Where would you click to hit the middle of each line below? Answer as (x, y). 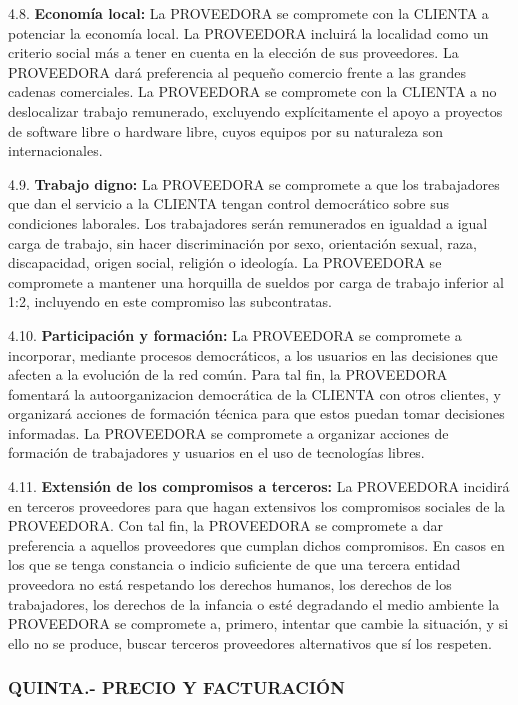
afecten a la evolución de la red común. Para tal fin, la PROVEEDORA (228, 374)
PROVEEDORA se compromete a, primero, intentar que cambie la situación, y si (258, 623)
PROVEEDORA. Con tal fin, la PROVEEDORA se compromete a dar (225, 525)
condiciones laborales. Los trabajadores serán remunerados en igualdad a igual (248, 222)
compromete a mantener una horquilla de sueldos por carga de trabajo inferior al (256, 281)
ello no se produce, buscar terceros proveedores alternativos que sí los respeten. (250, 642)
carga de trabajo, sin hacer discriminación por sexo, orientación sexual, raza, (242, 242)
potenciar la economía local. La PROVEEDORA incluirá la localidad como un (248, 32)
